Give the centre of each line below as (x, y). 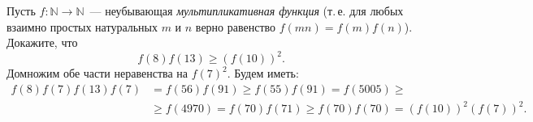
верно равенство (236, 26)
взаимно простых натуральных (82, 26)
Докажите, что (42, 42)
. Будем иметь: (263, 73)
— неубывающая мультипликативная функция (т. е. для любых (247, 11)
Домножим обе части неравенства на (97, 73)
